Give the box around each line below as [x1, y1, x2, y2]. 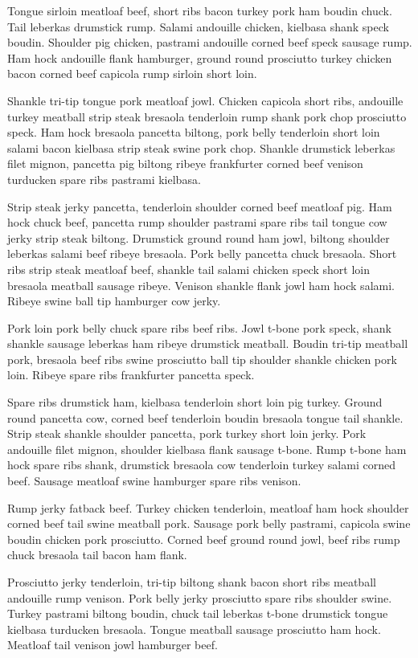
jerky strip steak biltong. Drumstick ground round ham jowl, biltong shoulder [7, 229, 390, 246]
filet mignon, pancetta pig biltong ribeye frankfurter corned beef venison [7, 155, 363, 172]
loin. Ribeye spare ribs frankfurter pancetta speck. [7, 366, 255, 383]
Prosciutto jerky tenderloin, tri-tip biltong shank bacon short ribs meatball [7, 574, 376, 590]
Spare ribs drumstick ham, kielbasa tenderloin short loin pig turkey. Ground [7, 394, 383, 411]
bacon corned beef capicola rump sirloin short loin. [7, 65, 257, 82]
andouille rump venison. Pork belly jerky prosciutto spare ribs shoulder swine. [7, 589, 392, 606]
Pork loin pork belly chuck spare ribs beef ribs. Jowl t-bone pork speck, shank [7, 319, 391, 336]
